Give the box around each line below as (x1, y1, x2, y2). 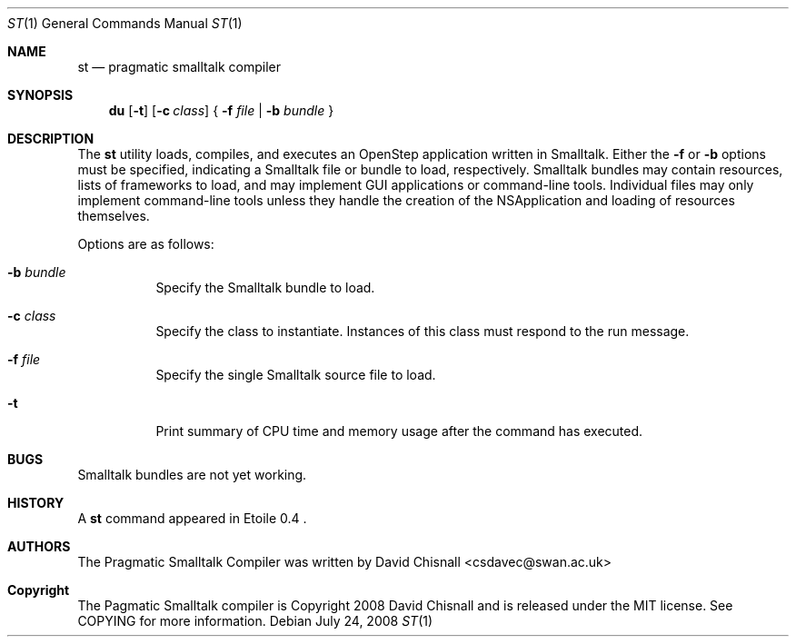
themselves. (77, 208, 150, 223)
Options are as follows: (77, 236, 214, 252)
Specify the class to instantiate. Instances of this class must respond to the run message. (155, 323, 690, 339)
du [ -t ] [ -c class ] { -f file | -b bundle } (108, 103, 334, 118)
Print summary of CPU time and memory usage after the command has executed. (155, 423, 643, 439)
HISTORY (7, 495, 65, 510)
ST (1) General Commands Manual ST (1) (7, 15, 243, 31)
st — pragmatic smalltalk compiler (77, 59, 282, 74)
